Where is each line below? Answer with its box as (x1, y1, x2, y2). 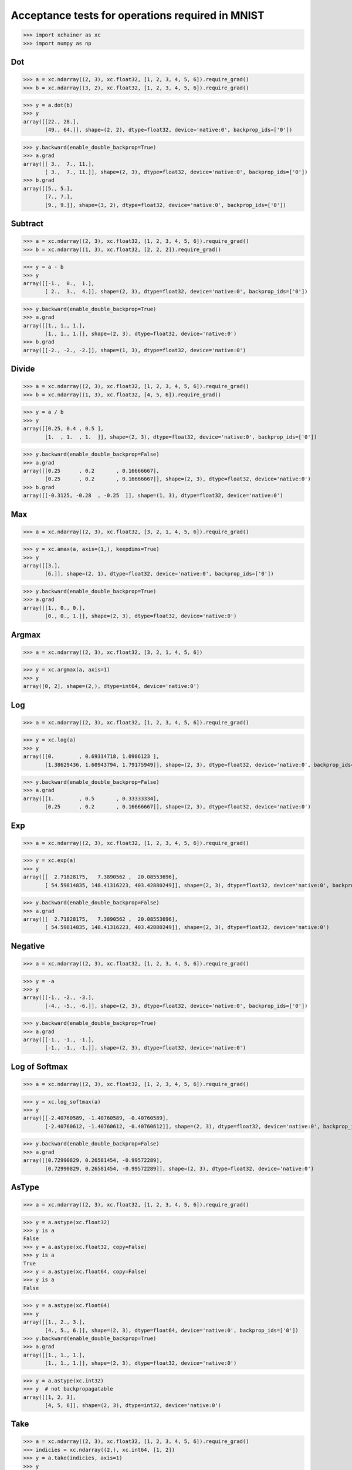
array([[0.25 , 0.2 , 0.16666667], (23, 467, 160, 474)
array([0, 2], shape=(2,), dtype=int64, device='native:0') (23, 683, 200, 690)
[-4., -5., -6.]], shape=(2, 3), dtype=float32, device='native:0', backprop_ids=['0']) (45, 1003, 308, 1009)
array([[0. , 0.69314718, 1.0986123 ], (23, 753, 160, 760)
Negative (11, 941, 45, 951)
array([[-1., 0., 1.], (23, 280, 95, 286)
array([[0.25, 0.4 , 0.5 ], (23, 425, 104, 432)
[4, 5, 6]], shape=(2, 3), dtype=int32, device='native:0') (45, 1402, 222, 1408)
